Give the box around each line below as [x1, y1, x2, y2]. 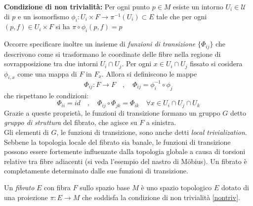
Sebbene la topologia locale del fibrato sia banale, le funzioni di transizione [4, 136, 231, 147]
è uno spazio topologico [141, 182, 212, 192]
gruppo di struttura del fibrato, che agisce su [4, 117, 137, 127]
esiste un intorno [173, 1, 223, 11]
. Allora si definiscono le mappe [101, 68, 197, 79]
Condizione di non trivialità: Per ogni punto [4, 1, 150, 11]
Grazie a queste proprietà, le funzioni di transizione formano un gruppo [4, 107, 220, 118]
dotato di [221, 182, 249, 192]
